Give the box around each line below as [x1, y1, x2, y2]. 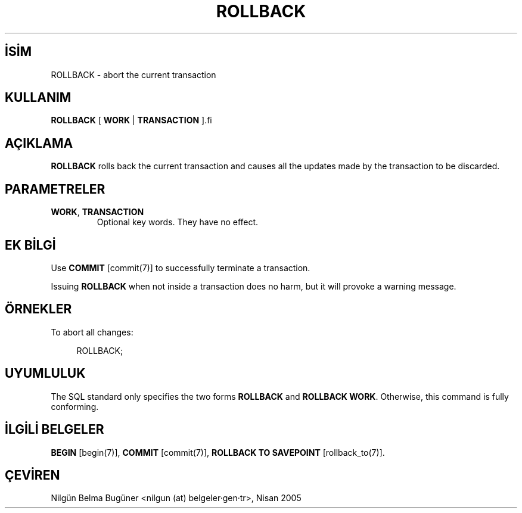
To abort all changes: [51, 327, 133, 337]
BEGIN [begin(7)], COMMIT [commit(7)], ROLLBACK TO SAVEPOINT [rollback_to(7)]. [51, 447, 385, 458]
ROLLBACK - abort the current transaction [51, 69, 216, 80]
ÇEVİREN [5, 467, 60, 483]
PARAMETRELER [5, 181, 105, 197]
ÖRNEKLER [5, 301, 72, 317]
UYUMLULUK [5, 366, 86, 381]
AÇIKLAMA [5, 135, 73, 151]
